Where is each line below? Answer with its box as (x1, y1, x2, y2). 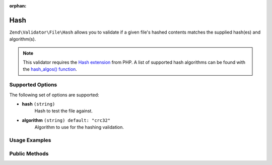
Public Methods (9, 150, 49, 157)
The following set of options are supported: (9, 92, 99, 98)
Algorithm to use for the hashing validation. (34, 124, 124, 130)
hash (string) (22, 101, 55, 107)
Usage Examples (9, 136, 51, 143)
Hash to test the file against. (34, 108, 93, 114)
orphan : (9, 3, 27, 9)
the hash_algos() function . (23, 66, 78, 72)
